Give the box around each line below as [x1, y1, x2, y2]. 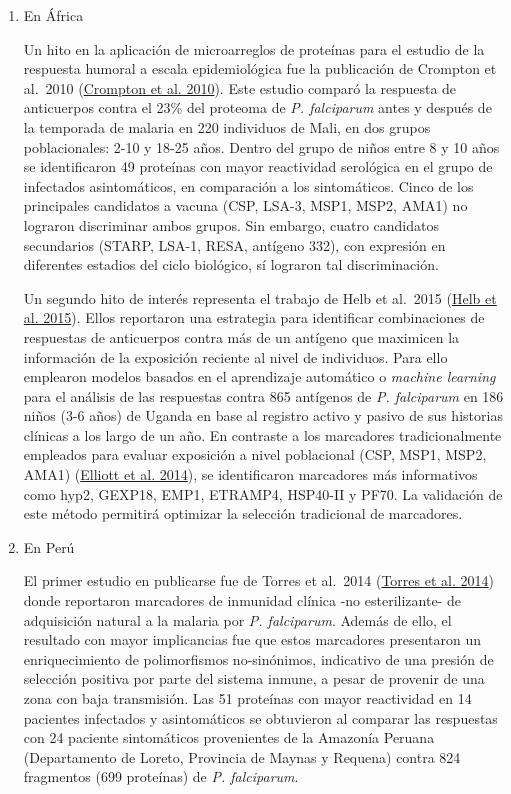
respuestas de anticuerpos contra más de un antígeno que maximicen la [23, 326, 460, 347]
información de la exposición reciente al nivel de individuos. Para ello [23, 346, 448, 367]
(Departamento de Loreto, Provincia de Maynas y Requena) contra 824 [23, 746, 461, 767]
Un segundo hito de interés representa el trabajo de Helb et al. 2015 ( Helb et [23, 287, 497, 308]
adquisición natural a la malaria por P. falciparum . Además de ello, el [23, 609, 452, 630]
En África [23, 5, 84, 25]
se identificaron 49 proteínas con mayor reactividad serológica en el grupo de [23, 156, 493, 177]
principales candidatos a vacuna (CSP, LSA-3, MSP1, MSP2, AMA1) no [23, 195, 468, 216]
